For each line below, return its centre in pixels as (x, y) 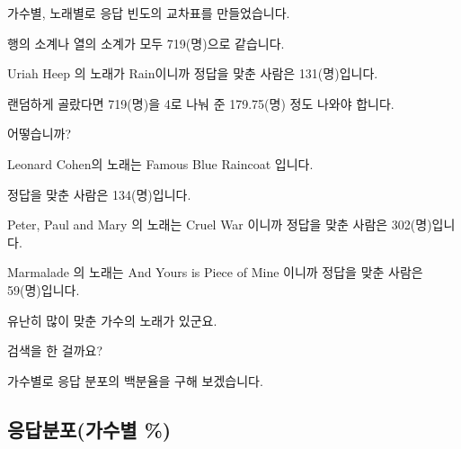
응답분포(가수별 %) (89, 429)
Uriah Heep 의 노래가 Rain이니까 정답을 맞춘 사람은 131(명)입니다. (193, 73)
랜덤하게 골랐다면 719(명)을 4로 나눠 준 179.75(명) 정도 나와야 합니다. (201, 103)
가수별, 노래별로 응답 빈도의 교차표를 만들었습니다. (149, 13)
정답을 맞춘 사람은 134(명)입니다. (99, 194)
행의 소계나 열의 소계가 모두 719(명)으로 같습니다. (146, 43)
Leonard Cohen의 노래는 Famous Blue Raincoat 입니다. (160, 163)
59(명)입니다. (44, 289)
